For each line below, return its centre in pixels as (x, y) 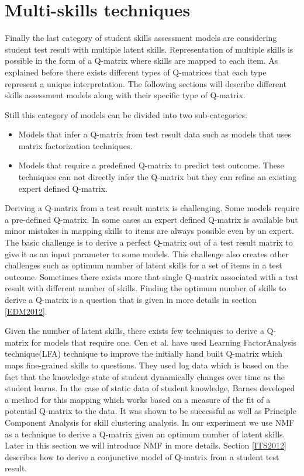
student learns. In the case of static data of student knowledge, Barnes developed (150, 388)
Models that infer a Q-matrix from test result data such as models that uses (155, 134)
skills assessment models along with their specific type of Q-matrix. (125, 95)
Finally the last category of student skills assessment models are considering (141, 38)
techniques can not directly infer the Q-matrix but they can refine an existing (157, 177)
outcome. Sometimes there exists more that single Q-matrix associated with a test (152, 276)
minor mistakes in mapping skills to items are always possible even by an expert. (149, 231)
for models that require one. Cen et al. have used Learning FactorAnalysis (164, 342)
